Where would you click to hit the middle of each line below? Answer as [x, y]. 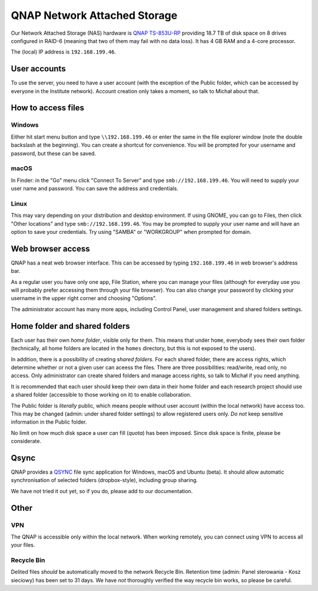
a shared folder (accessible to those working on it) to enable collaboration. [101, 395]
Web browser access [50, 248]
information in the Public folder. [49, 422]
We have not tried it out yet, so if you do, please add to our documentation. [102, 491]
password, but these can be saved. [54, 153]
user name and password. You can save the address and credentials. [95, 189]
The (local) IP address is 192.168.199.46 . [64, 52]
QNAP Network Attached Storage [94, 15]
